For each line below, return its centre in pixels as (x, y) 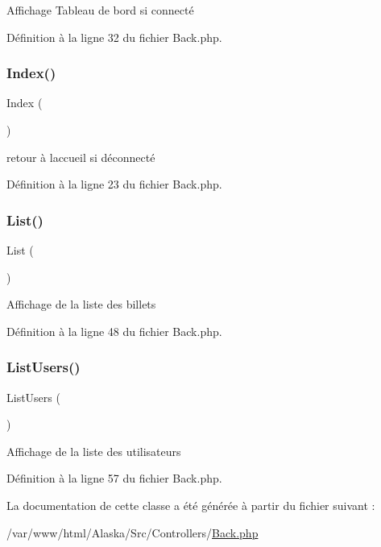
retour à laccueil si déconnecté (81, 157)
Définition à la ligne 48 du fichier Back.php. (114, 331)
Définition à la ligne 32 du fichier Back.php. (114, 37)
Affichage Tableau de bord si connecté (100, 10)
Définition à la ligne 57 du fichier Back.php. (114, 478)
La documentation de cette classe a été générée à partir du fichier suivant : (191, 505)
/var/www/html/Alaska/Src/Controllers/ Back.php (133, 532)
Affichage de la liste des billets (81, 304)
